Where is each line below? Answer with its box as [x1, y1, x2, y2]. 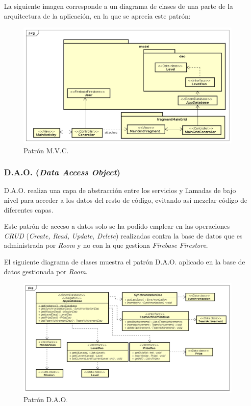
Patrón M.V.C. [24, 145, 69, 155]
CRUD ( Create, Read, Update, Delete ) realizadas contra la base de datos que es [4, 230, 243, 240]
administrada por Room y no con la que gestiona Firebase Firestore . [4, 240, 208, 250]
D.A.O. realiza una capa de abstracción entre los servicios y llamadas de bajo [4, 185, 236, 195]
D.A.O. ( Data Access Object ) [4, 166, 121, 178]
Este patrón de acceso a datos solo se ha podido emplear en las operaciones [4, 221, 230, 231]
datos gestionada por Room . [4, 266, 88, 276]
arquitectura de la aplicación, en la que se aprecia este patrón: [4, 10, 191, 21]
